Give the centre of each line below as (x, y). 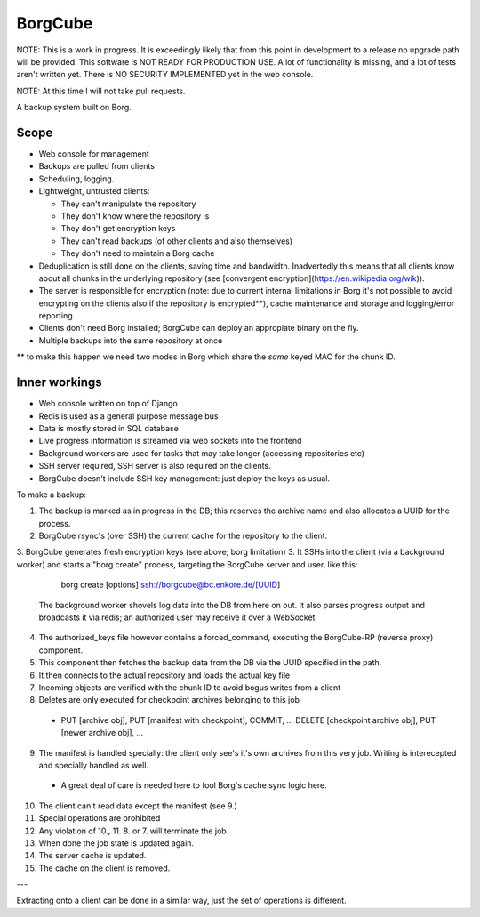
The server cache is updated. (92, 856)
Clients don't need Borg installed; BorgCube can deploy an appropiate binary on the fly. (199, 328)
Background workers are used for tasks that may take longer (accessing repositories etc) (201, 453)
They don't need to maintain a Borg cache (138, 253)
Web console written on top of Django (108, 404)
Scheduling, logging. (76, 179)
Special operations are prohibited (100, 818)
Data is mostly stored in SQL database (109, 428)
